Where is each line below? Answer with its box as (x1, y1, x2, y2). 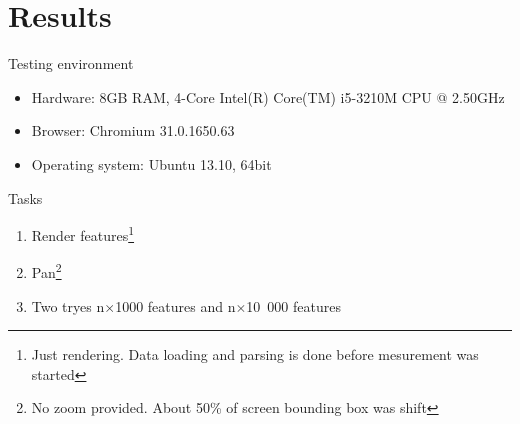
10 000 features (246, 295, 341, 316)
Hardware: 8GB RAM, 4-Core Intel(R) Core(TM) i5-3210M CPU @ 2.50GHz (31, 86, 505, 107)
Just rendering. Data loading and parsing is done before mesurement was (31, 344, 479, 365)
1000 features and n (115, 295, 236, 316)
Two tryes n (31, 295, 105, 316)
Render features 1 (31, 222, 135, 245)
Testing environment (8, 53, 134, 74)
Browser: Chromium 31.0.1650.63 (31, 120, 235, 141)
